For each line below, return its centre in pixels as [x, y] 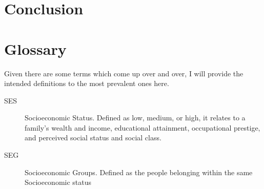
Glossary [35, 48]
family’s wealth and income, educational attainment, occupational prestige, [143, 127]
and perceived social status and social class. [93, 138]
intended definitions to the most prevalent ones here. [87, 83]
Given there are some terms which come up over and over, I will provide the [124, 73]
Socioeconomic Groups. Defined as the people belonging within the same [139, 172]
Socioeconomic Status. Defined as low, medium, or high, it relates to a [135, 118]
